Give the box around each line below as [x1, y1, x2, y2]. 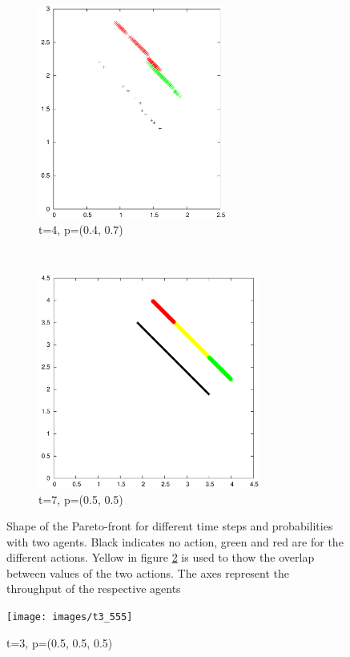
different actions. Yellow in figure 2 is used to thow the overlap [6, 549, 315, 566]
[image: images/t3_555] [6, 611, 133, 623]
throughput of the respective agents [6, 580, 181, 597]
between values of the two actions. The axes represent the [6, 564, 290, 581]
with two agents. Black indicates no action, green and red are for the [6, 533, 344, 550]
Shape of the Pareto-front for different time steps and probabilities [6, 518, 333, 534]
